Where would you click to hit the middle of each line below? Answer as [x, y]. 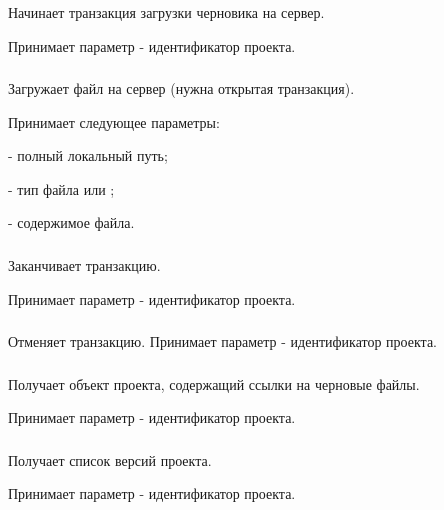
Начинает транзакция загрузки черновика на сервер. [166, 12]
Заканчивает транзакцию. [84, 265]
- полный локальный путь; [88, 155]
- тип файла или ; [61, 188]
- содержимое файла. [71, 222]
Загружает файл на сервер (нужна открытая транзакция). [181, 88]
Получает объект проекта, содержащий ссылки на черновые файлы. [214, 383]
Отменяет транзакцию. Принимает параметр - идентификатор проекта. [223, 341]
